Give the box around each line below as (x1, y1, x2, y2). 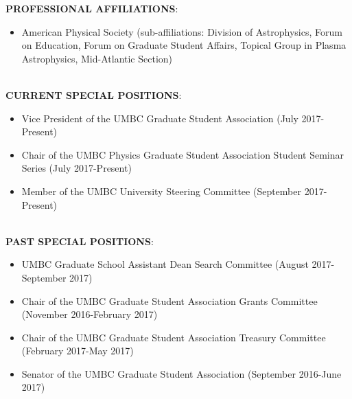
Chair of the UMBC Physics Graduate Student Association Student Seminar (21, 147, 344, 161)
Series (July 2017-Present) (21, 161, 132, 175)
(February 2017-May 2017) (21, 343, 134, 358)
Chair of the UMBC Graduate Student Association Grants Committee (21, 293, 318, 308)
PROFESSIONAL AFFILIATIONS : (5, 1, 178, 15)
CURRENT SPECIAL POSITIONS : (5, 87, 182, 102)
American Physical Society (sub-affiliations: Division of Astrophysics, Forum (21, 24, 342, 38)
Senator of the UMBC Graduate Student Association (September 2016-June (21, 366, 342, 380)
